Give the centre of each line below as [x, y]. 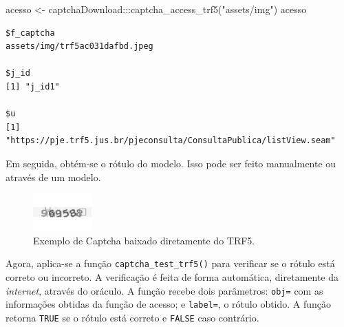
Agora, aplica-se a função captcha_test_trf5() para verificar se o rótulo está [170, 263]
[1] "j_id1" [33, 86]
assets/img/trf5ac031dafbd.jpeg [79, 46]
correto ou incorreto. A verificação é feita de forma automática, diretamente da [172, 276]
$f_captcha [30, 33]
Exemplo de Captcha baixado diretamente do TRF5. [144, 240]
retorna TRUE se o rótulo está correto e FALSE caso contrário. [132, 317]
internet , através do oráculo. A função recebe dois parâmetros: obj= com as [164, 290]
